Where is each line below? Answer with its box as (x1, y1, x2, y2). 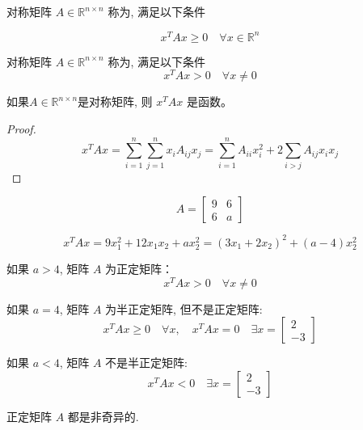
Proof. (6, 120, 36, 137)
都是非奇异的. (67, 407, 139, 424)
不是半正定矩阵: (105, 354, 188, 371)
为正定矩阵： (105, 259, 174, 276)
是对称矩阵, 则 (78, 93, 153, 110)
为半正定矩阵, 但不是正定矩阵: (105, 300, 263, 317)
